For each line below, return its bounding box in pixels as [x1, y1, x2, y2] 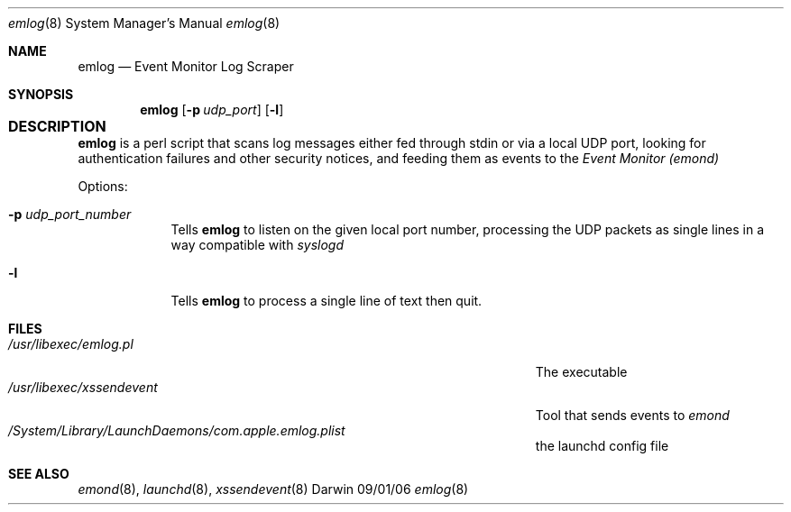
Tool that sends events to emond [535, 407, 730, 423]
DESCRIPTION [8, 117, 106, 135]
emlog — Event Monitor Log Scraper [78, 59, 294, 74]
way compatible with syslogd [170, 237, 345, 252]
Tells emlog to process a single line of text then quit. [170, 293, 483, 308]
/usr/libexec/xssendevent [8, 379, 158, 395]
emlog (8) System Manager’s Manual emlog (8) [8, 15, 281, 31]
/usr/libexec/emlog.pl [8, 336, 133, 352]
